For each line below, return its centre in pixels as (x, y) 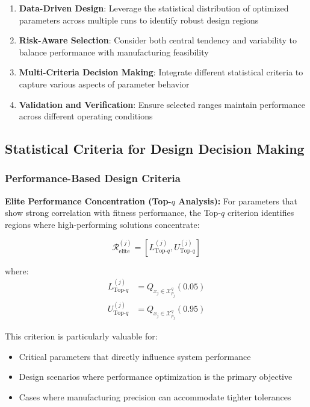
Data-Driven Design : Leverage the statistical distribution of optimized (154, 8)
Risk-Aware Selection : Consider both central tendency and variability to (158, 40)
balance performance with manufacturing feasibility (114, 52)
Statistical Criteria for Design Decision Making (155, 149)
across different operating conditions (86, 116)
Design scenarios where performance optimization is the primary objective (156, 377)
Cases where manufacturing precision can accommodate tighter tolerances (155, 396)
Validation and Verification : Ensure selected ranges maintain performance (162, 104)
